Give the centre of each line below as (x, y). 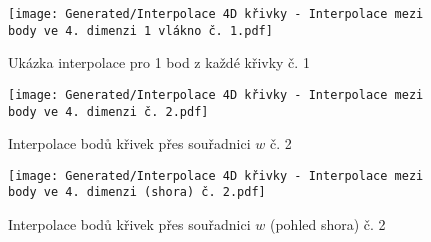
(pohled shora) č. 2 (327, 224)
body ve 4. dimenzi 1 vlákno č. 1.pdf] (140, 30)
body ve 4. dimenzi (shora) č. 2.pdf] (137, 192)
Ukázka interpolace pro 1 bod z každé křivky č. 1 (159, 62)
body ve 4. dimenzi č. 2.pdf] (108, 111)
